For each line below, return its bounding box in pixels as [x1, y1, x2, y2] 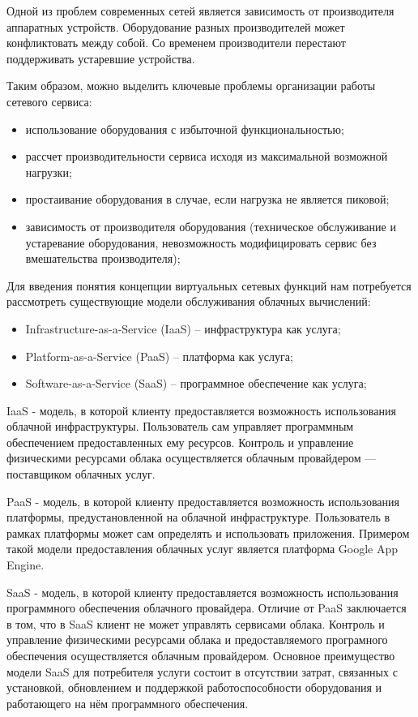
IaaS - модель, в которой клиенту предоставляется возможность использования [6, 401, 396, 419]
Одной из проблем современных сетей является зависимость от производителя [6, 2, 395, 19]
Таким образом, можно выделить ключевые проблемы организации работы [6, 77, 376, 94]
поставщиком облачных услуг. [6, 466, 156, 483]
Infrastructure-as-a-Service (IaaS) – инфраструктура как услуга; [25, 320, 341, 337]
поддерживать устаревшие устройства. [6, 49, 195, 67]
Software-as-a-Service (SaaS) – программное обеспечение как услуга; [25, 375, 367, 392]
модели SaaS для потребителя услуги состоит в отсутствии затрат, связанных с [6, 663, 398, 680]
